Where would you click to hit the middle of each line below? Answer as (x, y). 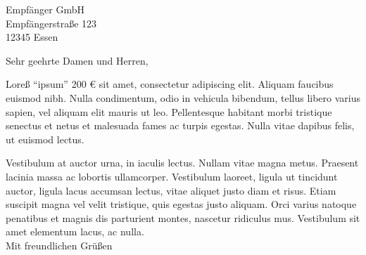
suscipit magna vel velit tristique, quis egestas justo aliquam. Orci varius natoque (181, 204)
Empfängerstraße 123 (51, 23)
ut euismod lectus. (45, 139)
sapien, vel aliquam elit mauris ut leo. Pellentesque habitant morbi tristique (169, 111)
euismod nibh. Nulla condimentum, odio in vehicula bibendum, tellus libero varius (183, 97)
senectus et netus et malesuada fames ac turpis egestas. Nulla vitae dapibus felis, (180, 125)
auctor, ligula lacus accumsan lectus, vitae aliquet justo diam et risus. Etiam (171, 190)
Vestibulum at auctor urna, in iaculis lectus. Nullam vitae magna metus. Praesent (182, 163)
